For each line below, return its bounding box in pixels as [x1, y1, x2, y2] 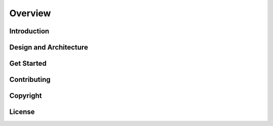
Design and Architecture [9, 43, 88, 52]
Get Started [9, 59, 47, 68]
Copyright [9, 92, 42, 100]
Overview [9, 8, 51, 19]
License [9, 108, 35, 116]
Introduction [9, 27, 50, 35]
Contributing [9, 75, 51, 84]
